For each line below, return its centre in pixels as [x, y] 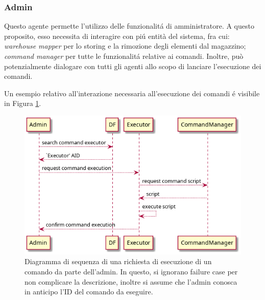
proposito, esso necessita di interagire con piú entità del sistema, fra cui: [117, 36]
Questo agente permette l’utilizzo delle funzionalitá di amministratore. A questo [129, 26]
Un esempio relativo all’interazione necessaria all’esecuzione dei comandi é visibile [132, 93]
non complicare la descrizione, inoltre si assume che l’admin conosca [131, 281]
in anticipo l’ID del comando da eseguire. [89, 292]
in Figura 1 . [23, 103]
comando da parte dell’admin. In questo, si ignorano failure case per [131, 271]
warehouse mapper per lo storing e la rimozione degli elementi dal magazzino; [125, 46]
